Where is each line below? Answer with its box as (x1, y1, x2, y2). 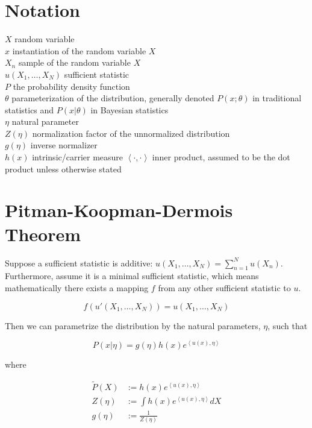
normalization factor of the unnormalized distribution (32, 127, 230, 139)
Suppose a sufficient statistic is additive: (5, 256, 153, 269)
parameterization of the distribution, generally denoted (11, 92, 214, 104)
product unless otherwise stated (5, 162, 122, 175)
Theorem (5, 221, 81, 246)
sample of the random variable (18, 56, 131, 69)
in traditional (252, 92, 302, 104)
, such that (267, 319, 308, 332)
